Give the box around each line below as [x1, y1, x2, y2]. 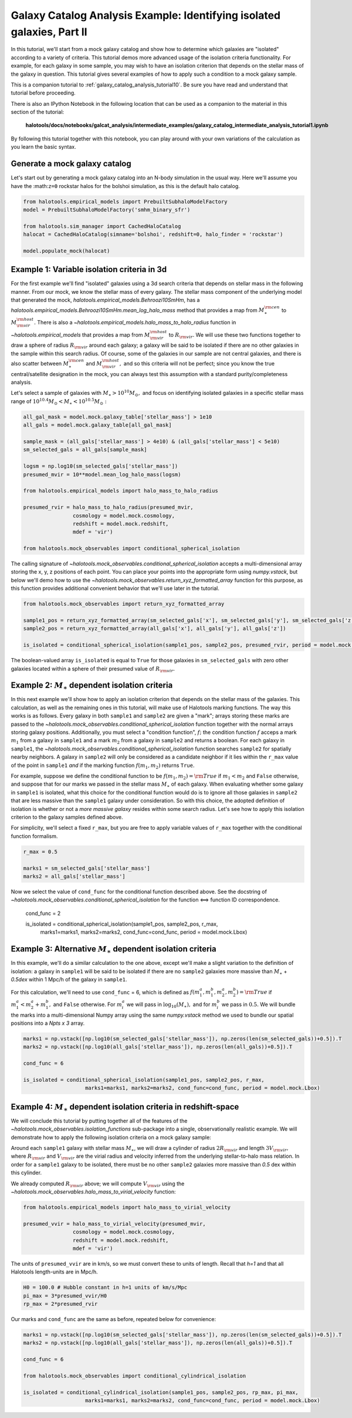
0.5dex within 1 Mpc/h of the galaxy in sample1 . [11, 976, 127, 983]
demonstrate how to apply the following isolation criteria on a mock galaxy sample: [11, 1134, 211, 1141]
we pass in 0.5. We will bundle [221, 1001, 296, 1008]
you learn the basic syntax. [11, 143, 76, 150]
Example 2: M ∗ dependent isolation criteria [11, 680, 173, 692]
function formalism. [11, 832, 58, 840]
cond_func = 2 [25, 910, 61, 917]
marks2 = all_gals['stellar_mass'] [23, 873, 126, 880]
